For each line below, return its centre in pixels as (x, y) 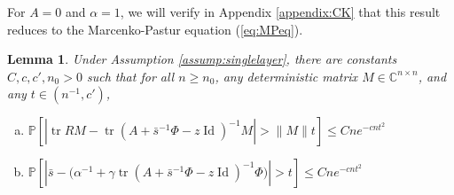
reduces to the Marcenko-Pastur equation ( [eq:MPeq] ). (155, 29)
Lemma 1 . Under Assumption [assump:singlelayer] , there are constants (202, 59)
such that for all (130, 76)
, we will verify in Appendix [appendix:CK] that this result (280, 12)
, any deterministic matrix (286, 76)
